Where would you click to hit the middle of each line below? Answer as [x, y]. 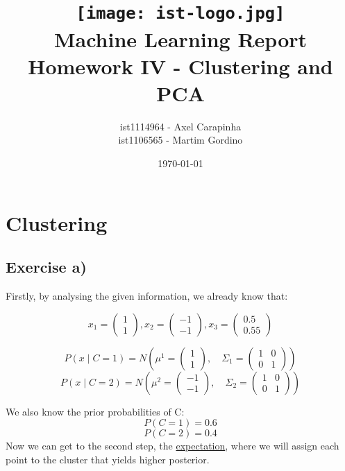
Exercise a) [46, 267]
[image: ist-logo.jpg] [180, 14]
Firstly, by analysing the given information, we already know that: [147, 295]
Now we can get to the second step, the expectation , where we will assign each [172, 446]
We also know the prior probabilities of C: [95, 411]
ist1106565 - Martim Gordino [180, 140]
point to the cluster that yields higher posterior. [108, 459]
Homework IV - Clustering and [180, 66]
